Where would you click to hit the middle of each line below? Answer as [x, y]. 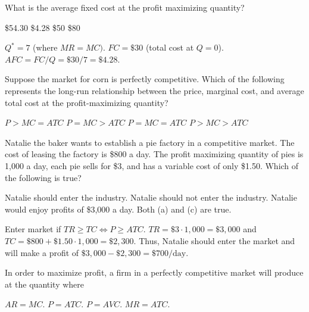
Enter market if [33, 229]
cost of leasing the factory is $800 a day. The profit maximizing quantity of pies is [154, 154]
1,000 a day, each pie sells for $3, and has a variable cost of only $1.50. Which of [152, 165]
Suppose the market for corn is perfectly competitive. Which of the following [145, 79]
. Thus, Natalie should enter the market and [214, 240]
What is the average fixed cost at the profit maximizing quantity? [125, 7]
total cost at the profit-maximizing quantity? [87, 102]
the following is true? [43, 177]
